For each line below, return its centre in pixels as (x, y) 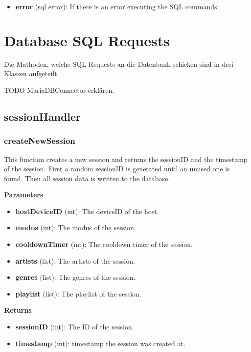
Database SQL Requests (87, 40)
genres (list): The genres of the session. (75, 277)
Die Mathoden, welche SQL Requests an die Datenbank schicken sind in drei (119, 64)
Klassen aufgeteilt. (32, 73)
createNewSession (40, 141)
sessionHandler (43, 116)
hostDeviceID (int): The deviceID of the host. (87, 211)
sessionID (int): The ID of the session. (75, 327)
